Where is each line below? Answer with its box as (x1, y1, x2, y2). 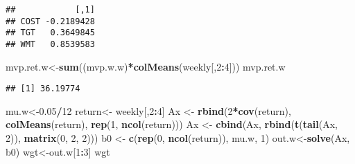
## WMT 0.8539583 (6, 39, 95, 49)
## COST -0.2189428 (6, 16, 95, 26)
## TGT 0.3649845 (6, 28, 95, 38)
